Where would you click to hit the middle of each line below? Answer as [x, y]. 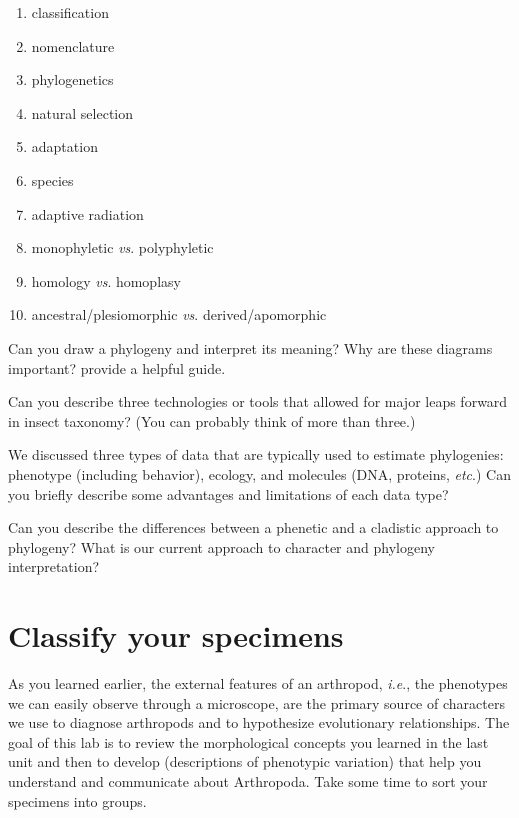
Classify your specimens [176, 635]
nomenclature [73, 45]
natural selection [82, 112]
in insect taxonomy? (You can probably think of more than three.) [212, 420]
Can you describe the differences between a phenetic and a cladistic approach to [253, 527]
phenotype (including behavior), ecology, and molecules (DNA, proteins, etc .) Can [259, 473]
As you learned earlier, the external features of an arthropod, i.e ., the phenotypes [258, 683]
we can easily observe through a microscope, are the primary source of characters [256, 702]
